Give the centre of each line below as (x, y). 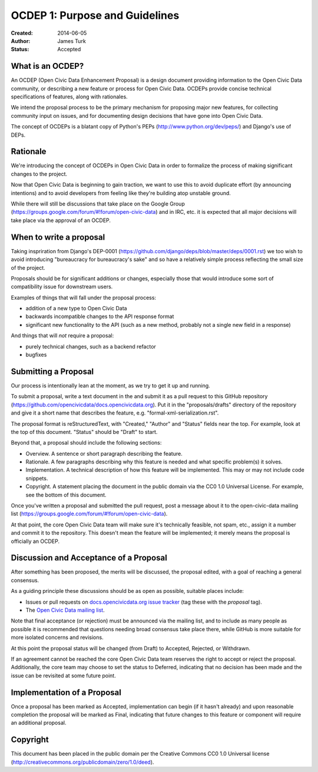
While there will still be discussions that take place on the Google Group (98, 204)
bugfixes (36, 355)
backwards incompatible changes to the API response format (100, 317)
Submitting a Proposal (52, 371)
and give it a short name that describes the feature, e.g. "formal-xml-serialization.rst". (115, 413)
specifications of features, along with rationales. (69, 97)
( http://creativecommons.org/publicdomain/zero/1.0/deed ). (82, 762)
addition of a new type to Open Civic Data (76, 309)
